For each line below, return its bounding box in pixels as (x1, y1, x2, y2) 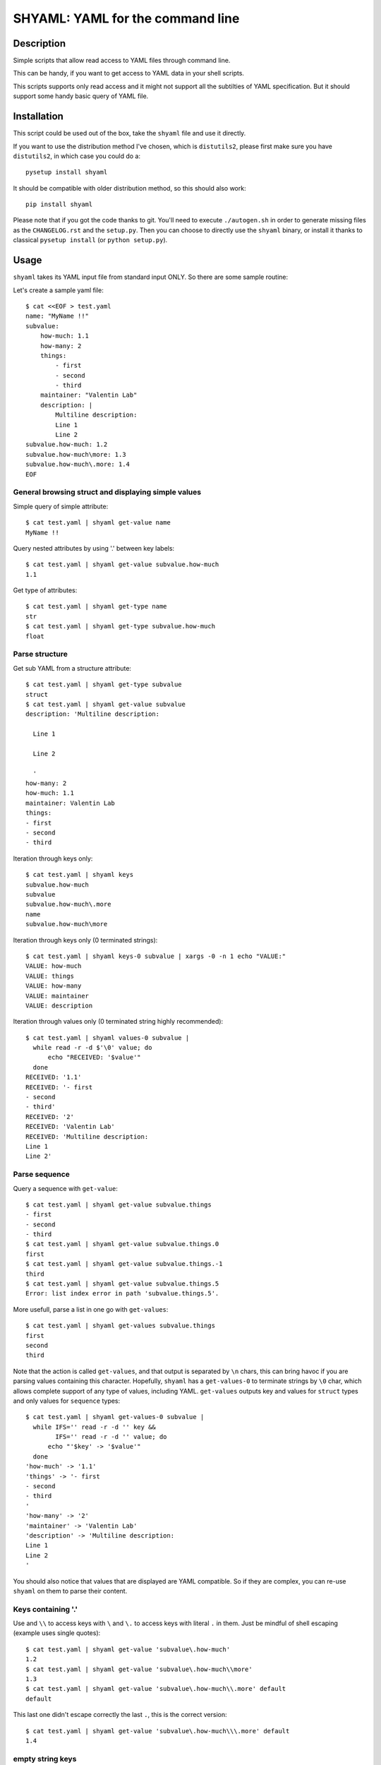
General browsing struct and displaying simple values (13, 487, 201, 497)
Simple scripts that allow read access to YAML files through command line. (13, 56, 231, 65)
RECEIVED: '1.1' (25, 1073, 82, 1082)
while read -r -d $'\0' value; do (32, 1043, 152, 1052)
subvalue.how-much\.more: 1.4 (25, 460, 131, 469)
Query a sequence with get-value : (13, 1184, 118, 1192)
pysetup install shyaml (25, 168, 108, 176)
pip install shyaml (25, 201, 93, 208)
